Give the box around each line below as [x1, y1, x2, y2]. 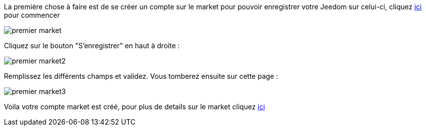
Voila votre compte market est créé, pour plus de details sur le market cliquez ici [4, 102, 265, 111]
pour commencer [4, 11, 60, 19]
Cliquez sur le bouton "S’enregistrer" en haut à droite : [4, 41, 180, 50]
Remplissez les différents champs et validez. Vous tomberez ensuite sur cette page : [4, 72, 278, 80]
